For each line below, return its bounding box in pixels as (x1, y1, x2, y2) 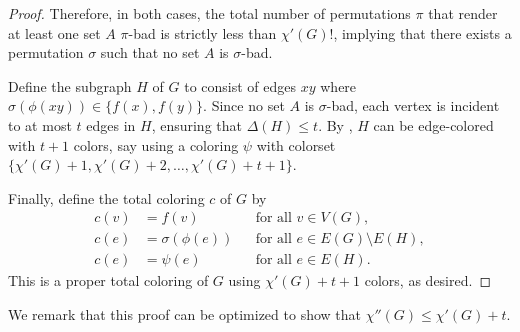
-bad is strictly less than (128, 22, 277, 43)
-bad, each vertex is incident (326, 95, 500, 116)
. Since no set (203, 95, 285, 116)
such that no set (100, 42, 200, 63)
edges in (86, 114, 136, 135)
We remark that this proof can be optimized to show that (8, 304, 361, 325)
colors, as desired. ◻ (364, 270, 492, 291)
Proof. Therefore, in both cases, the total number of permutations (8, 3, 411, 23)
